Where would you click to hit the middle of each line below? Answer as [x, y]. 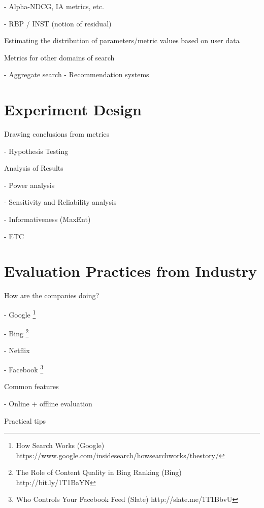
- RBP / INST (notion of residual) [58, 23]
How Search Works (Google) [60, 445]
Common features [31, 386]
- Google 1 [20, 313]
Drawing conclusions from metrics [57, 134]
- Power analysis [29, 185]
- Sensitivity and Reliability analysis [60, 202]
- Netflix [17, 350]
